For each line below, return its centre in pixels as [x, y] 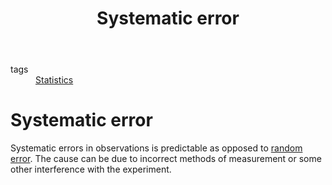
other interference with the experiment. [91, 169]
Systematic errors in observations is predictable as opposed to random [156, 148]
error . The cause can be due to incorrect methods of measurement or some [166, 159]
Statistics [54, 80]
